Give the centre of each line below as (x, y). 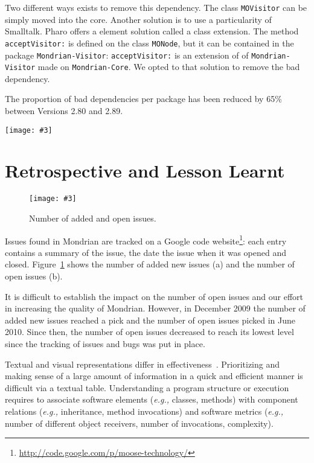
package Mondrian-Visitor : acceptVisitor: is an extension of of (127, 55)
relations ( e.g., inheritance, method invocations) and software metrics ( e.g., (144, 411)
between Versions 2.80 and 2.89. (64, 110)
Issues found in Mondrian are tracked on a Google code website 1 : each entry (146, 240)
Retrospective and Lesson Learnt (145, 171)
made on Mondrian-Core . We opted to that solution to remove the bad (169, 67)
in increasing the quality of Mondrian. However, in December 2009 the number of (155, 308)
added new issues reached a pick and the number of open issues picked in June (150, 320)
